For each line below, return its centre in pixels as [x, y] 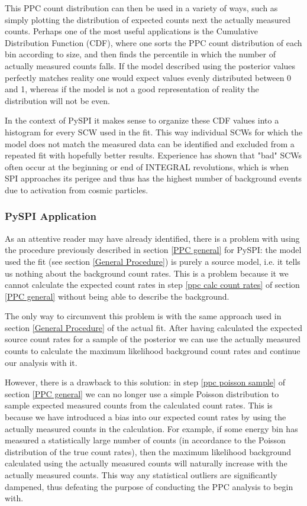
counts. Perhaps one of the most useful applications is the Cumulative [132, 31]
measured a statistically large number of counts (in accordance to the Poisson [145, 440]
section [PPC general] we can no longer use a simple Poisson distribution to [142, 393]
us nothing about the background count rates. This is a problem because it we [147, 273]
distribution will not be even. [57, 100]
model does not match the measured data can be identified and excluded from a [150, 143]
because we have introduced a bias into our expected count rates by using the [146, 417]
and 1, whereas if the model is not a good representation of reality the [132, 89]
